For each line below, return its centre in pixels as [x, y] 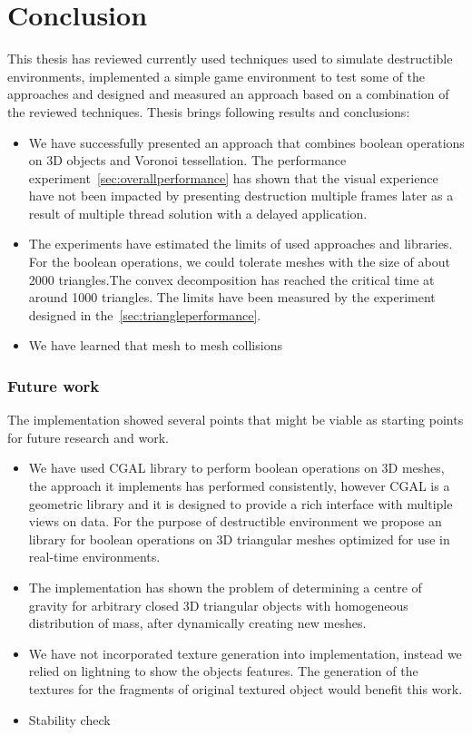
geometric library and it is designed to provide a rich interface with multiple [241, 503]
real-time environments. [94, 557]
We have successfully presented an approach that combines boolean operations [246, 142]
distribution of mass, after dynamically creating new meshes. [197, 623]
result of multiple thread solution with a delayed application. [198, 213]
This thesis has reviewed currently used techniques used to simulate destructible [230, 59]
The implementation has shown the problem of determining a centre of [225, 587]
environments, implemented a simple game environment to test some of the [216, 76]
